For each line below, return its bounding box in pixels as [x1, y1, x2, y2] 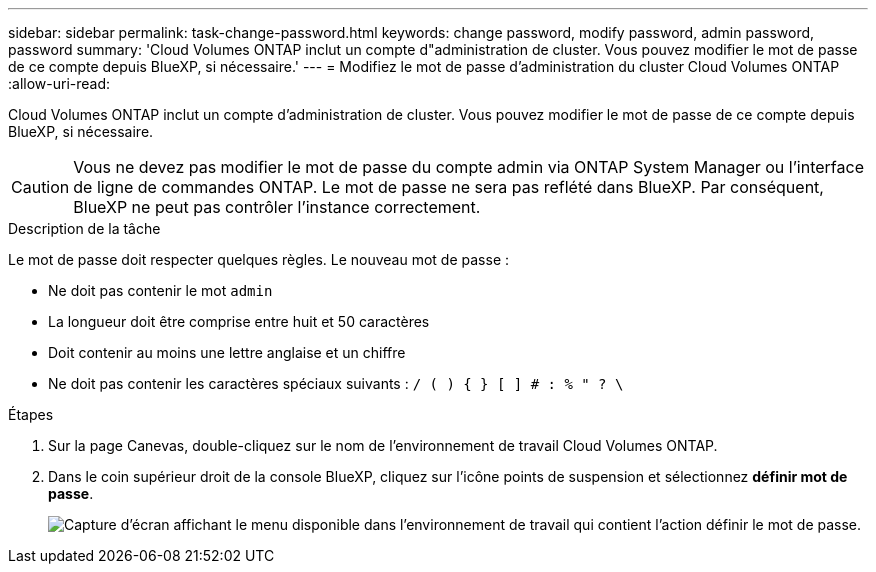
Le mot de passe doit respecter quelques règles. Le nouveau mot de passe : [8, 251, 510, 268]
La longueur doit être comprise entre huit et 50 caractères [48, 313, 430, 330]
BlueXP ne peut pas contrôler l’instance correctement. [73, 197, 481, 217]
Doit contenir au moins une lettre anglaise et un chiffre [48, 344, 406, 361]
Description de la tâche [8, 220, 161, 237]
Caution [11, 177, 70, 197]
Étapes [8, 406, 54, 423]
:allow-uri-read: [8, 75, 111, 92]
